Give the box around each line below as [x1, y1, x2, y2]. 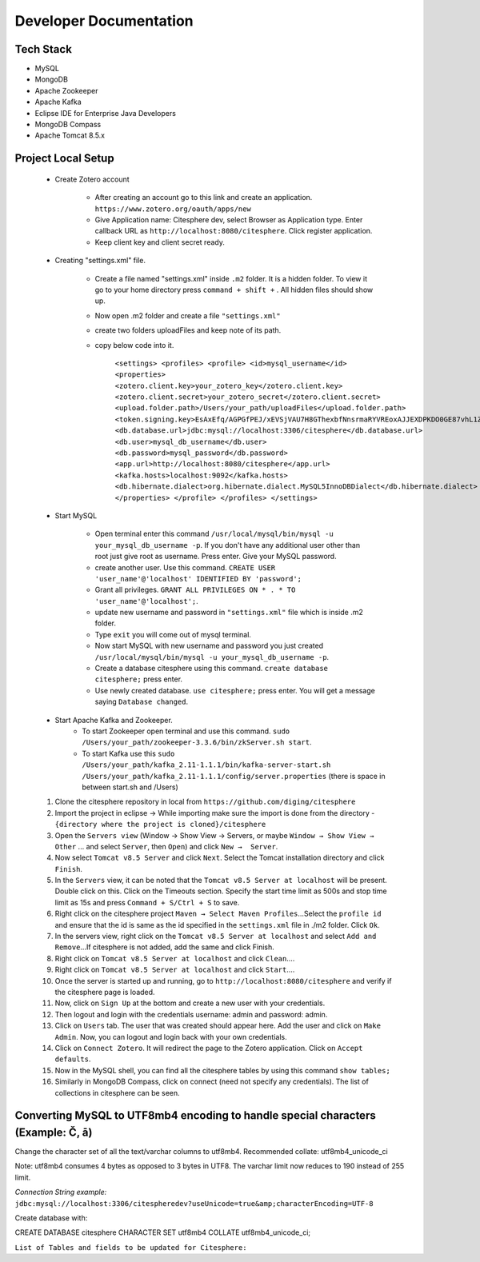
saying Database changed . [94, 697, 189, 707]
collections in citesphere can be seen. [54, 1088, 180, 1097]
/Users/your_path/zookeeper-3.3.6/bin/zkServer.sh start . [82, 737, 312, 747]
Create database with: [14, 1212, 88, 1223]
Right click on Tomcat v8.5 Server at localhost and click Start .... [54, 964, 295, 975]
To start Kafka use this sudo [82, 749, 175, 758]
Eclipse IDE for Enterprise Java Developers [34, 108, 176, 118]
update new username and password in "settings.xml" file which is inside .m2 [94, 608, 363, 617]
